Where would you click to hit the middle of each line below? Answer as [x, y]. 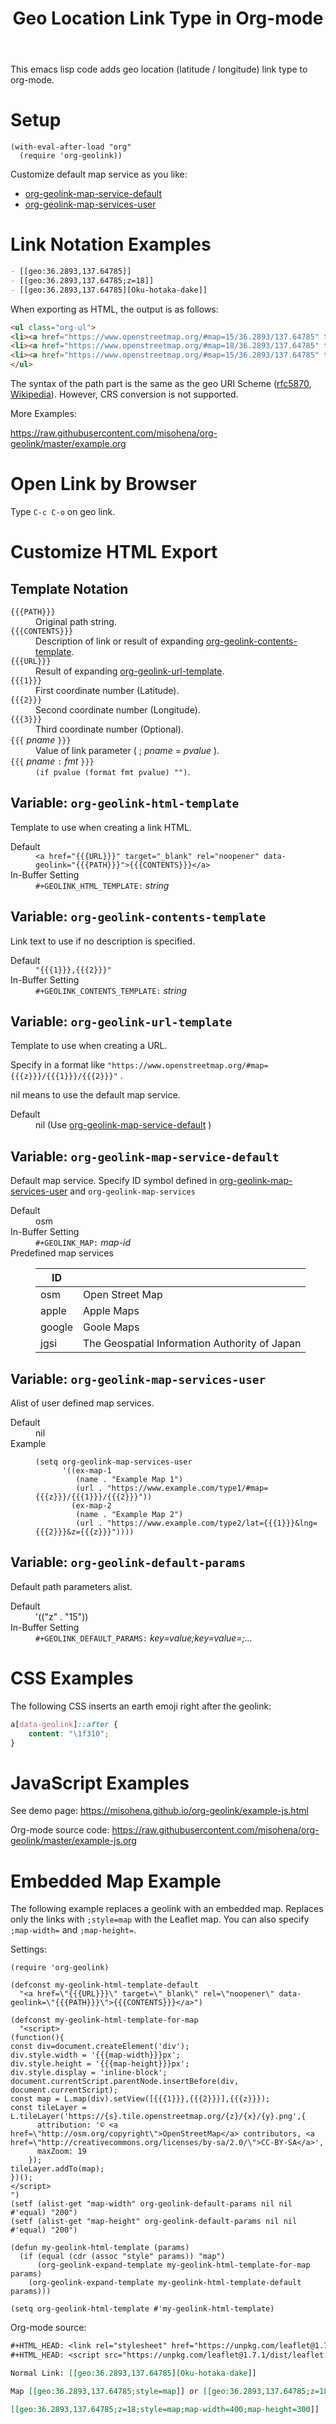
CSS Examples [72, 1678]
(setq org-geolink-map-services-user [114, 1462]
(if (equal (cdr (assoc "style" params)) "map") [122, 2257]
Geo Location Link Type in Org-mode [168, 18]
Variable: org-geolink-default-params [128, 1562]
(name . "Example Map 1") [129, 1480]
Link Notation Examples [111, 244]
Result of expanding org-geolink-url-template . [130, 671]
